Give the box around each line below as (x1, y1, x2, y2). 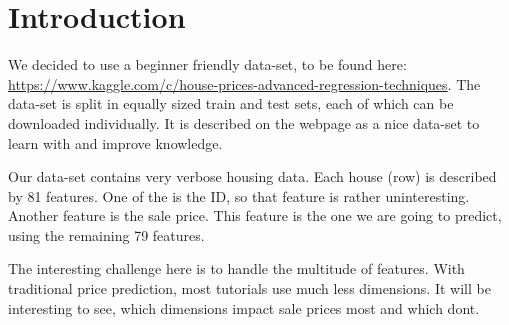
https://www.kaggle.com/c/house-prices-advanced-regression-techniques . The (8, 73, 481, 94)
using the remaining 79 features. (8, 224, 205, 245)
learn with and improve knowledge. (8, 132, 223, 153)
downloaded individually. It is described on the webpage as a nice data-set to (8, 112, 480, 133)
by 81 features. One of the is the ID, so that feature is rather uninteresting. (8, 185, 470, 206)
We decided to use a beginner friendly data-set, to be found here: (8, 54, 407, 75)
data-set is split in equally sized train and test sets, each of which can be (8, 93, 454, 114)
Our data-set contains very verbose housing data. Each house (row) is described (8, 166, 497, 187)
